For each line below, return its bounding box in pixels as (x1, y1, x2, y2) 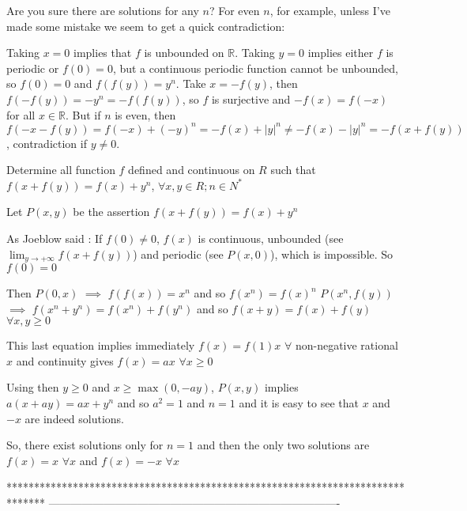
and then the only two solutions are (197, 437, 370, 453)
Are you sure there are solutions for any (6, 2, 199, 18)
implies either (307, 44, 374, 61)
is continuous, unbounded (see (198, 230, 344, 247)
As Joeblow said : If (6, 230, 103, 247)
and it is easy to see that (239, 395, 359, 411)
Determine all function (6, 161, 115, 178)
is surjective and (211, 90, 291, 107)
